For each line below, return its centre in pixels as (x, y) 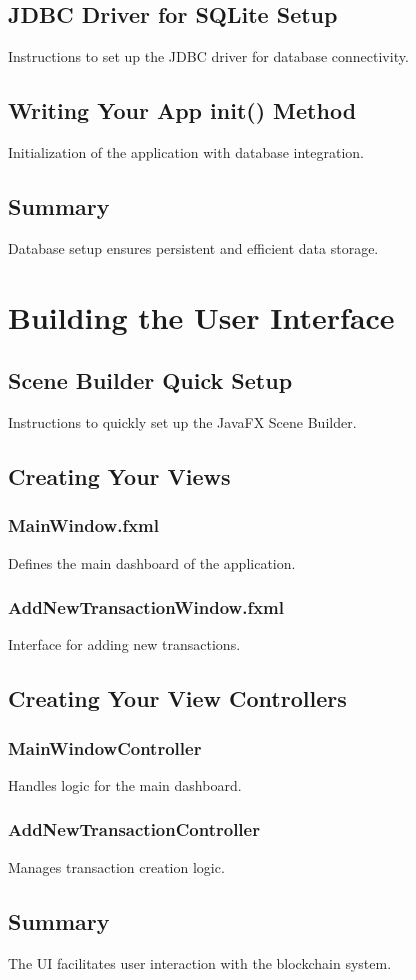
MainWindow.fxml (83, 525)
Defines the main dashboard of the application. (152, 562)
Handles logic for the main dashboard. (125, 784)
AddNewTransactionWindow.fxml (146, 607)
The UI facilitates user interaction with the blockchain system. (200, 962)
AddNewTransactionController (134, 829)
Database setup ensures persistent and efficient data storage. (193, 247)
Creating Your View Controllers (177, 698)
